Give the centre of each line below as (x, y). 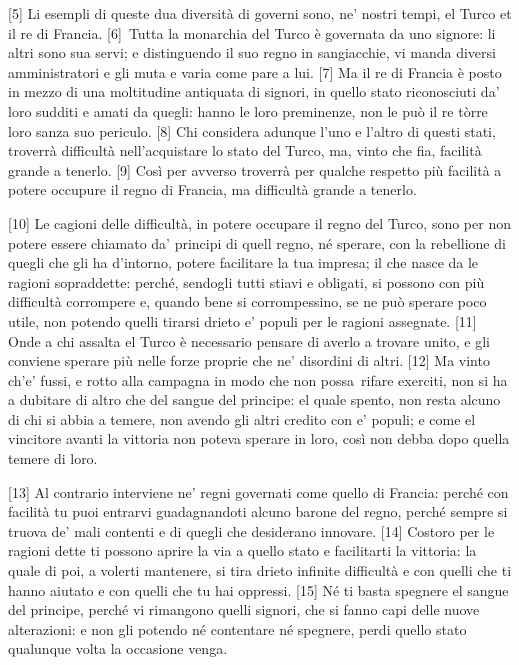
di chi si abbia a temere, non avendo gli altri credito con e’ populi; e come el (242, 418)
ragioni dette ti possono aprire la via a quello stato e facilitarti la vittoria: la (242, 550)
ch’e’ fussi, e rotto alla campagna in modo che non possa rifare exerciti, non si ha (258, 379)
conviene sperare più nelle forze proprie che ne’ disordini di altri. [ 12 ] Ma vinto (249, 360)
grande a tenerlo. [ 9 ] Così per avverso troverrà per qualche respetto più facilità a (255, 169)
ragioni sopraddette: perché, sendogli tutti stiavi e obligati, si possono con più (246, 281)
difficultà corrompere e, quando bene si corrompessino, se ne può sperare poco (247, 301)
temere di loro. (53, 458)
